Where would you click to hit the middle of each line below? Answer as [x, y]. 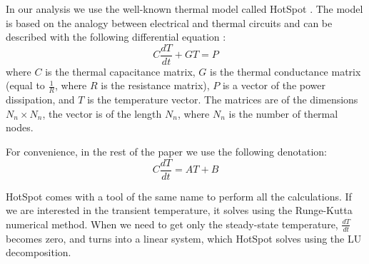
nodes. [20, 127]
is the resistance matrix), [155, 85]
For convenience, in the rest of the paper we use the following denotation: [167, 152]
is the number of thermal [283, 113]
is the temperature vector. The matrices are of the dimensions [223, 100]
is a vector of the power [274, 85]
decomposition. [39, 252]
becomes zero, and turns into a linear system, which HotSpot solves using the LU [184, 238]
